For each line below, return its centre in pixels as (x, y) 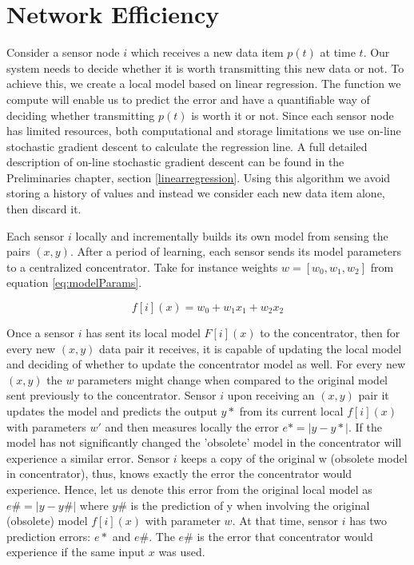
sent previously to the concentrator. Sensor (111, 395)
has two (368, 521)
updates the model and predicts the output (112, 411)
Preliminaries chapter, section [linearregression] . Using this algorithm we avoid (199, 177)
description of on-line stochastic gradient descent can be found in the (175, 162)
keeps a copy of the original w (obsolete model (294, 458)
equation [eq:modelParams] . (74, 282)
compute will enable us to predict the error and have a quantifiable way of (188, 99)
